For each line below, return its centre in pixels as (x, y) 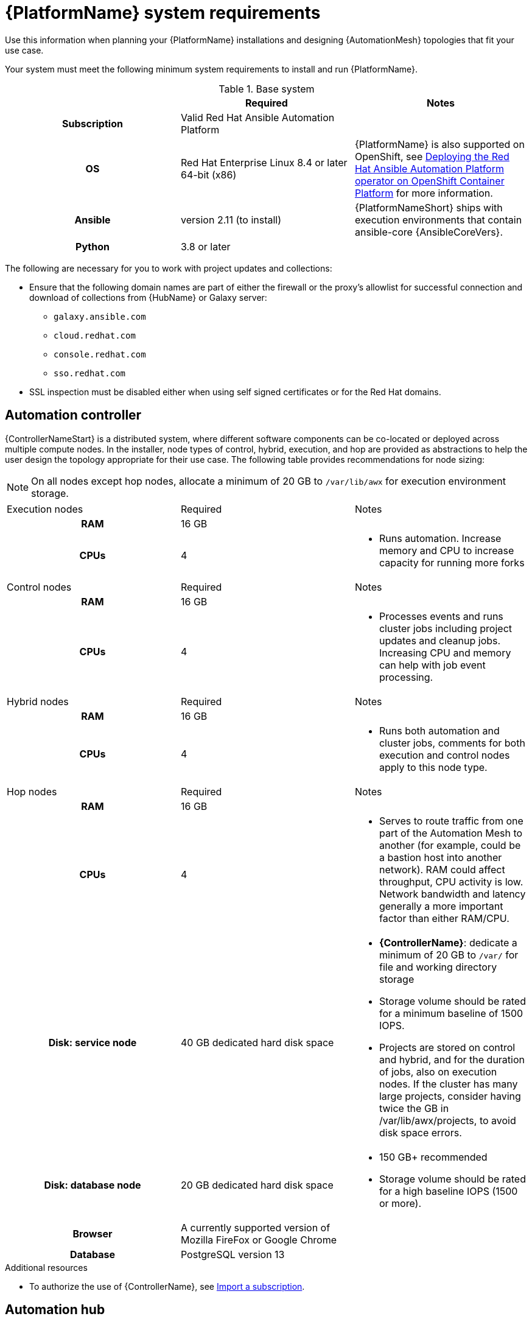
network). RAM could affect (442, 869)
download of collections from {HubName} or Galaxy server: (148, 297)
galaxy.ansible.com (100, 316)
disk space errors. (420, 1132)
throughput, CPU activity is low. (451, 881)
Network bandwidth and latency (452, 894)
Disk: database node (93, 1185)
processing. (406, 677)
